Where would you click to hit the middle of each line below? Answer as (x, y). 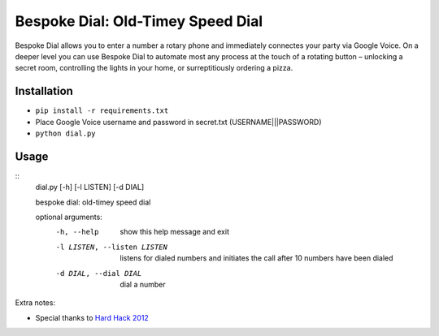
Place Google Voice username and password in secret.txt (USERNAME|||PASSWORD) (178, 122)
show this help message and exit (174, 232)
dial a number (143, 285)
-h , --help (77, 232)
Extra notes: (35, 303)
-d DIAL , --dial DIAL (99, 273)
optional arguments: (69, 217)
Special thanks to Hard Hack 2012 (92, 317)
